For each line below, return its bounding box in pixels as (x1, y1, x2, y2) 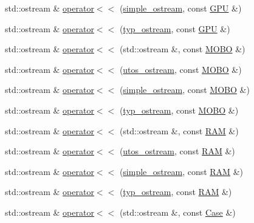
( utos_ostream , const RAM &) (119, 145, 235, 157)
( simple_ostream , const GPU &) (119, 2, 242, 14)
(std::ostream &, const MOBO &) (119, 43, 245, 55)
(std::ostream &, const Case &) (119, 205, 236, 218)
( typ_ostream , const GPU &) (119, 22, 230, 35)
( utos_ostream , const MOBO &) (119, 63, 242, 75)
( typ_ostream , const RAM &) (119, 185, 232, 198)
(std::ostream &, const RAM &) (119, 124, 239, 137)
